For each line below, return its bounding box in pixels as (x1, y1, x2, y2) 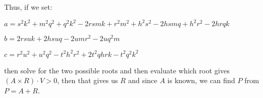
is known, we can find (167, 75, 235, 86)
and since (128, 75, 157, 86)
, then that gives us (57, 75, 118, 86)
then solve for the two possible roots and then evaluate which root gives (4, 65, 230, 75)
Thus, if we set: (4, 2, 52, 12)
